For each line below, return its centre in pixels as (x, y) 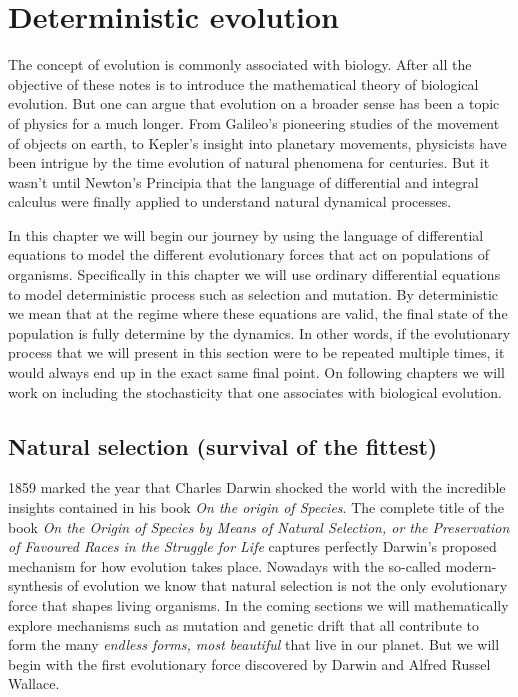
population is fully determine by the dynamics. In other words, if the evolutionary (259, 332)
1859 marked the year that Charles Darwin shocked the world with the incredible (257, 487)
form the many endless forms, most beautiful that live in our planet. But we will (254, 644)
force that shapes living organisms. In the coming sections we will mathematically (258, 604)
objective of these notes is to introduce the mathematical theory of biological (243, 83)
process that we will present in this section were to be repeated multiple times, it (256, 352)
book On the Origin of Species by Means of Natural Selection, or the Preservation (259, 526)
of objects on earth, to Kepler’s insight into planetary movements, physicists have (257, 142)
